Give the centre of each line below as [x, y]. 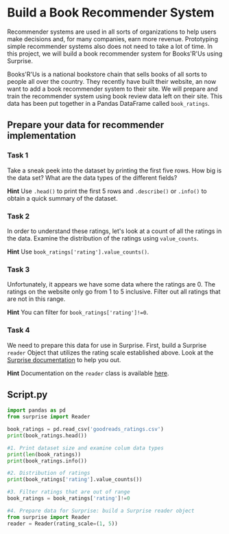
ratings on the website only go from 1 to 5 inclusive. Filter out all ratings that [114, 292]
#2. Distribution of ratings [49, 473]
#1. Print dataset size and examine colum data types [86, 448]
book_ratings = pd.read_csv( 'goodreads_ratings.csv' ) [86, 430]
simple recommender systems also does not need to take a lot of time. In [110, 46]
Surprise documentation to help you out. [64, 359]
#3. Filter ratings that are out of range [69, 492]
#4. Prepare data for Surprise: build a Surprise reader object [101, 511]
